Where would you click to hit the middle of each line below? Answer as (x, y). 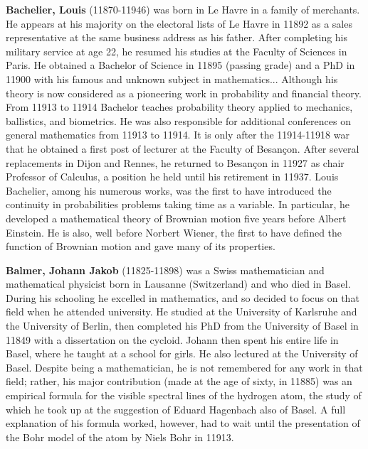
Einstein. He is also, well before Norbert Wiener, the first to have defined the (174, 232)
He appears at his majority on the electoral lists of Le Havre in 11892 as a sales (179, 23)
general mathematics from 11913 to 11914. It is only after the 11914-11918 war (178, 135)
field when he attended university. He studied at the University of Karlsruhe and (182, 312)
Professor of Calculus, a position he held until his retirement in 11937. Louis (172, 177)
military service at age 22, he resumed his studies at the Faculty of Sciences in (177, 51)
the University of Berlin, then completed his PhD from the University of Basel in (182, 326)
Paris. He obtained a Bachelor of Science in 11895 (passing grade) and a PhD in (180, 65)
